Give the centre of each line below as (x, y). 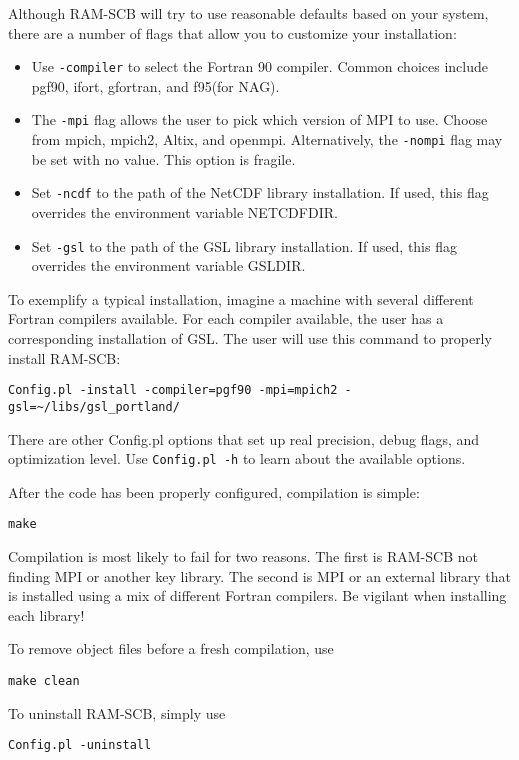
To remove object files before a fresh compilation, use (171, 648)
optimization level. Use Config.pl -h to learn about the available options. (237, 458)
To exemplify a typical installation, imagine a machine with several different (241, 298)
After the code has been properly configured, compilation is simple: (214, 491)
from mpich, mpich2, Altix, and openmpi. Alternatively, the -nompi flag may (267, 139)
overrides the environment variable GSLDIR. (168, 265)
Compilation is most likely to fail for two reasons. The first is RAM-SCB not (243, 556)
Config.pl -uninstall (80, 745)
